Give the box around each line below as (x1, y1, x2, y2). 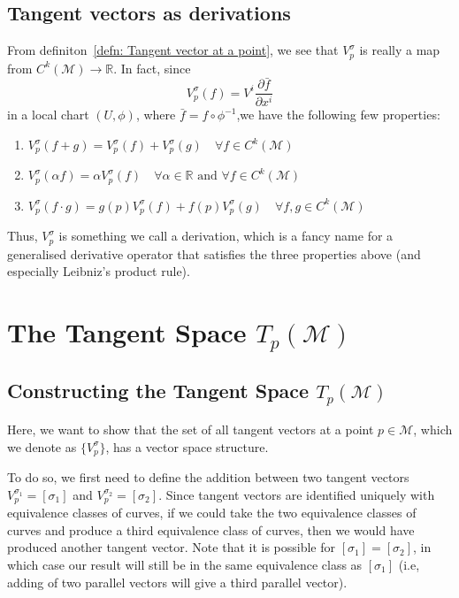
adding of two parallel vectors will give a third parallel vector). (7, 572, 348, 591)
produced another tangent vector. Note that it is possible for (7, 538, 336, 556)
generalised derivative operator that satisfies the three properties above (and (7, 244, 421, 263)
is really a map (359, 41, 440, 59)
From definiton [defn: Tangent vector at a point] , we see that (7, 41, 339, 59)
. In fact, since (113, 58, 191, 77)
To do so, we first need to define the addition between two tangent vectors (7, 468, 409, 487)
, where (135, 105, 176, 124)
